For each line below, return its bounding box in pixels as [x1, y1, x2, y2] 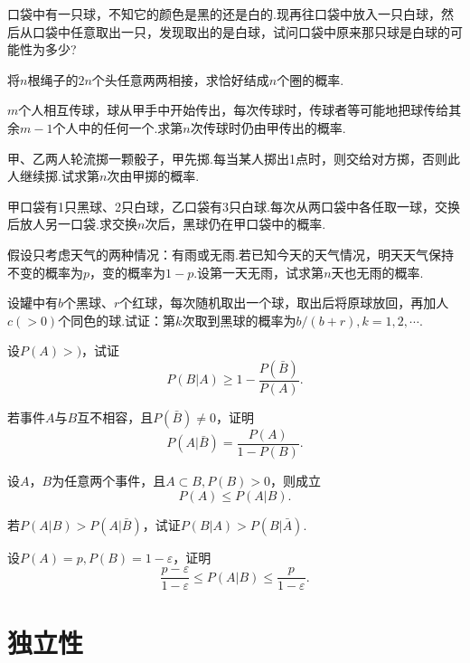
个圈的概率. [277, 70, 344, 89]
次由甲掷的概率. [107, 166, 200, 185]
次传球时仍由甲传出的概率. [190, 118, 346, 137]
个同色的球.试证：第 [58, 310, 176, 329]
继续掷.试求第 [19, 166, 99, 185]
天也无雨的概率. [331, 262, 424, 281]
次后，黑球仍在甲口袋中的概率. [145, 214, 326, 233]
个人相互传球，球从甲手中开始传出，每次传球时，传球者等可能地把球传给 [18, 100, 449, 119]
